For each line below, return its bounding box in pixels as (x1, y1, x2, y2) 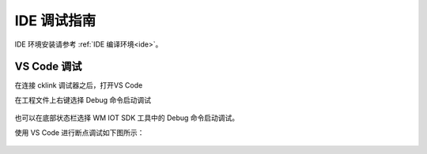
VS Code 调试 (14, 60, 82, 73)
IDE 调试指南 (14, 12, 96, 29)
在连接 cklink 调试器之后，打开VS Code (14, 81, 143, 90)
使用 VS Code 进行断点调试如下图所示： (14, 127, 145, 137)
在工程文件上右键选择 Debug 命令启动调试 (14, 95, 152, 104)
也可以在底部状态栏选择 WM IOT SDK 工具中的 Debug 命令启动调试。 (14, 113, 240, 122)
